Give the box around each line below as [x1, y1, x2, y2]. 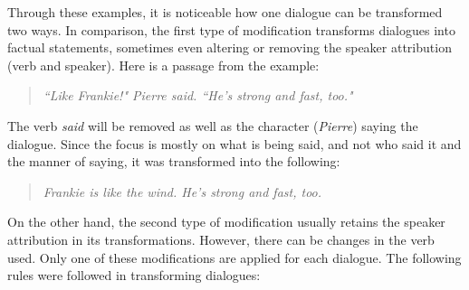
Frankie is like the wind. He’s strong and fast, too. [43, 182, 322, 201]
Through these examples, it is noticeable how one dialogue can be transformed [7, 3, 443, 21]
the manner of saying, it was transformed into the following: [7, 152, 340, 171]
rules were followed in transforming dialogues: [7, 266, 261, 285]
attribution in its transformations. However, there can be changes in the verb [7, 229, 435, 248]
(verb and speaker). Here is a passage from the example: [7, 55, 320, 74]
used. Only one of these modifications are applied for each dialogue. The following [7, 248, 462, 267]
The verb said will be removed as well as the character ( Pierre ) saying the [7, 116, 418, 135]
